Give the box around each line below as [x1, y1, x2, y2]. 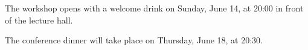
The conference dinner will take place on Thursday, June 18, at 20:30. [5, 34, 263, 46]
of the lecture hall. [5, 13, 73, 26]
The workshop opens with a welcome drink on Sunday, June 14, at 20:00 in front [5, 2, 304, 14]
